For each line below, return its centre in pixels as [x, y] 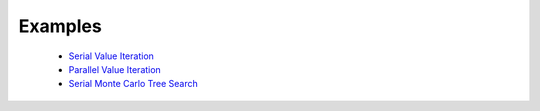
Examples [60, 26]
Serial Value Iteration [111, 56]
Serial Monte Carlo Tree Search [133, 84]
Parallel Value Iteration [115, 69]
